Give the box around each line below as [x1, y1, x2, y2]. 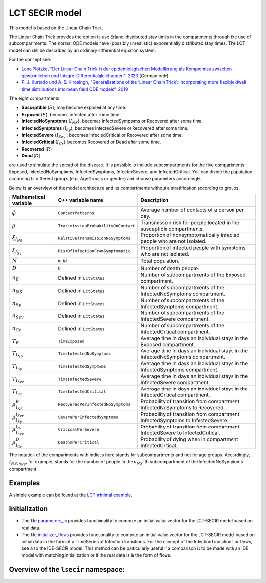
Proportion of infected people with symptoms [140, 244, 246, 251]
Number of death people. [140, 265, 199, 272]
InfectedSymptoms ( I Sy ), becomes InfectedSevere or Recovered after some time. [21, 125, 189, 132]
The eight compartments [9, 95, 60, 101]
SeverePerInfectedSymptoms [58, 415, 118, 420]
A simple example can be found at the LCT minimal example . [9, 492, 133, 498]
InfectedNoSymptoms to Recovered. [140, 404, 225, 411]
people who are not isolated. [140, 238, 207, 245]
